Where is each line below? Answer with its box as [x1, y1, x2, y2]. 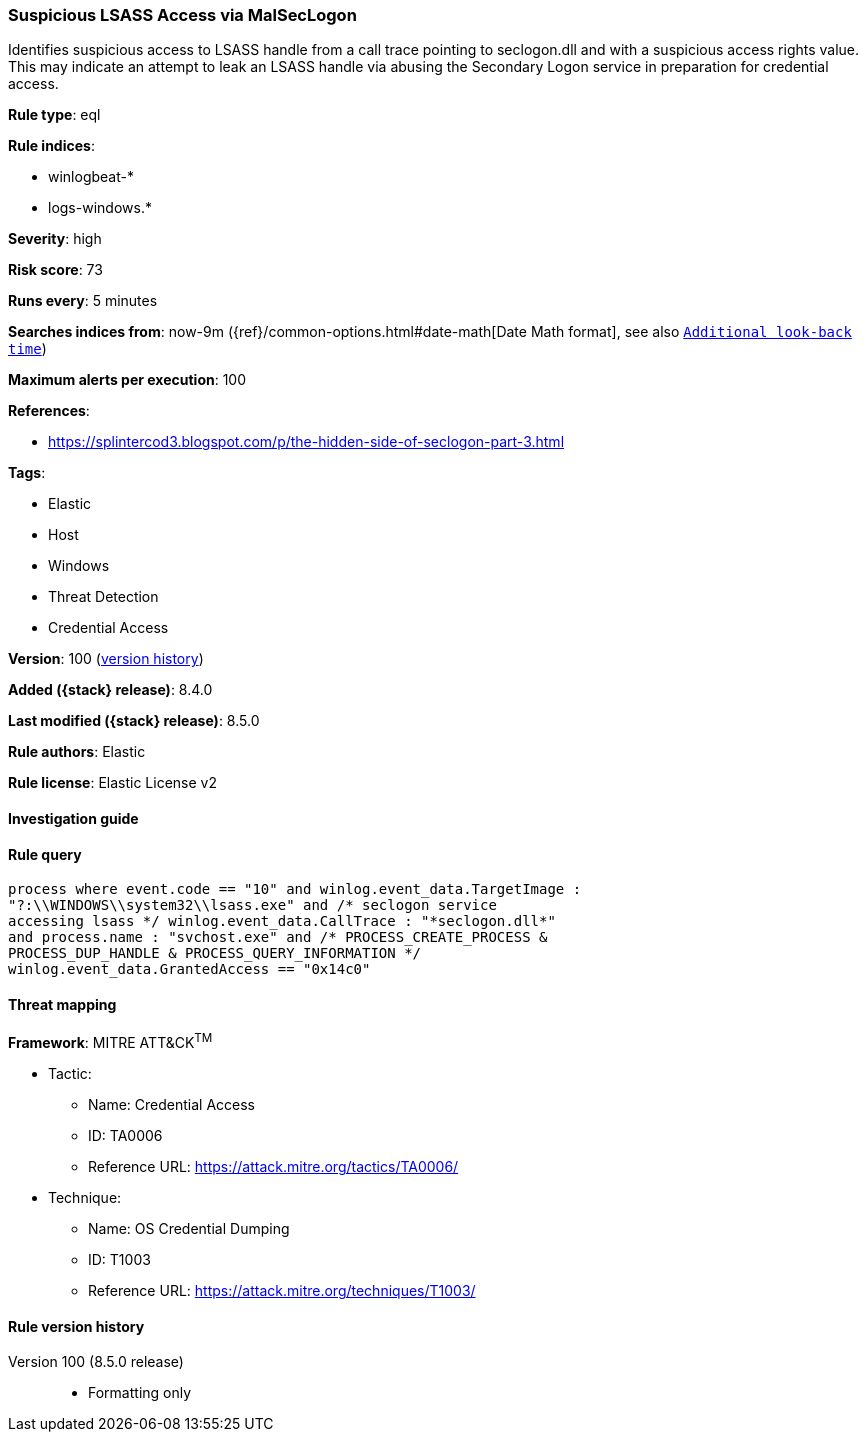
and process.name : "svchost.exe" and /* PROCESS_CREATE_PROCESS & [8, 929, 548, 946]
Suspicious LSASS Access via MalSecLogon [8, 5, 357, 25]
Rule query [8, 845, 82, 863]
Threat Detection [48, 588, 159, 606]
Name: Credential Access [88, 1096, 255, 1114]
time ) [8, 340, 47, 358]
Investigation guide [8, 809, 139, 827]
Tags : [8, 464, 46, 482]
